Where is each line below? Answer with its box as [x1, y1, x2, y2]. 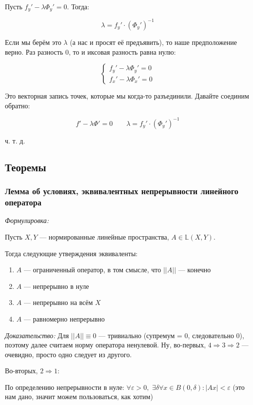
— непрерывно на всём [23, 297, 93, 307]
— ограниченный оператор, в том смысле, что [23, 264, 161, 275]
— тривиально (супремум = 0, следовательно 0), [98, 330, 244, 340]
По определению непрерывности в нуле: [5, 382, 124, 392]
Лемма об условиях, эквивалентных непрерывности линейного [5, 185, 238, 197]
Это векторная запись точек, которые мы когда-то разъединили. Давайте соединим [5, 91, 249, 101]
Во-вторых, [5, 365, 38, 376]
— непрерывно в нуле [23, 281, 89, 291]
